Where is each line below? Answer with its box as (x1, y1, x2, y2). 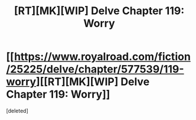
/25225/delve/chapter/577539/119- (6, 63, 184, 76)
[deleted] (6, 107, 28, 114)
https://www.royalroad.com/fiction (14, 50, 191, 63)
